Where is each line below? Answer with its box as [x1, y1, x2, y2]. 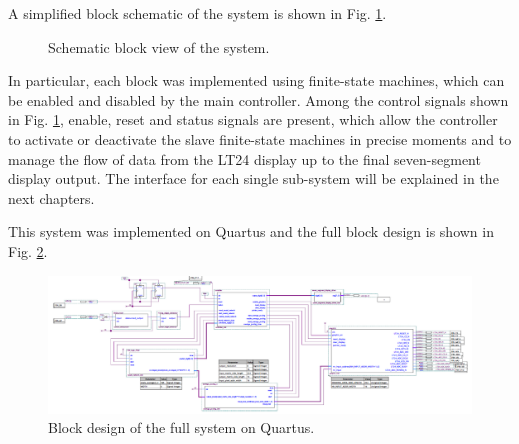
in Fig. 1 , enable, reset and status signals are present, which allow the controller [8, 109, 498, 130]
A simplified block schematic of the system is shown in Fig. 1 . [8, 3, 387, 23]
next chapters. [8, 187, 95, 208]
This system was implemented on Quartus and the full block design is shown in [8, 221, 494, 242]
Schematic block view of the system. [48, 36, 270, 57]
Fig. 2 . [8, 240, 48, 261]
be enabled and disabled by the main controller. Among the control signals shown [8, 89, 509, 110]
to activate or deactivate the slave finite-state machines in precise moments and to [8, 128, 512, 149]
